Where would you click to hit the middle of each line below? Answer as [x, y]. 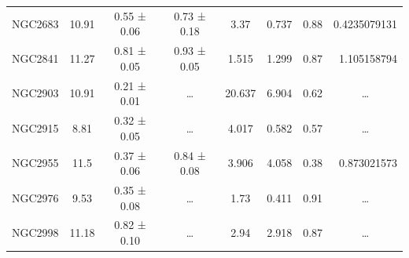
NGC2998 [35, 233]
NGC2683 [35, 23]
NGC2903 [35, 93]
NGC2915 [35, 127]
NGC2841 [35, 58]
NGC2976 [35, 197]
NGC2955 [35, 163]
